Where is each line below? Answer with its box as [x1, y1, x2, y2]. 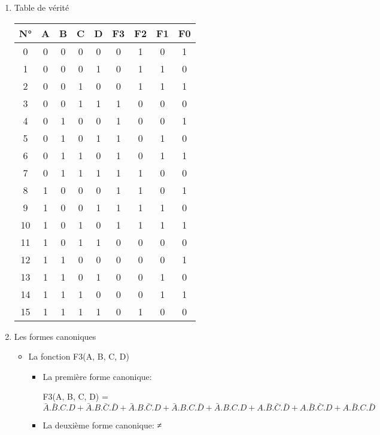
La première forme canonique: [42, 370, 152, 382]
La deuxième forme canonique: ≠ [42, 419, 162, 431]
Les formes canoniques [14, 330, 96, 342]
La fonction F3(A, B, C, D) [28, 350, 129, 363]
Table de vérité [14, 1, 69, 13]
